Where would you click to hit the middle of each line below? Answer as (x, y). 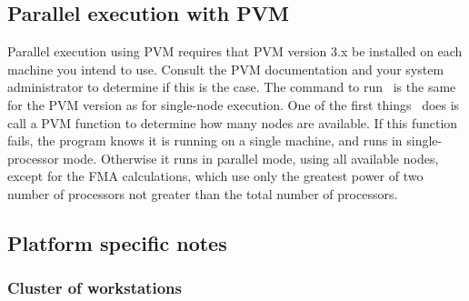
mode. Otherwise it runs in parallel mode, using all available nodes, (251, 158)
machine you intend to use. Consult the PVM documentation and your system (226, 69)
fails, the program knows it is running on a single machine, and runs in (205, 140)
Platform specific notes (117, 242)
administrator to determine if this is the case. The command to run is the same (232, 87)
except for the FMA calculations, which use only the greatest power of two (215, 176)
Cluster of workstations (95, 288)
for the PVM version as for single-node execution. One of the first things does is (234, 104)
